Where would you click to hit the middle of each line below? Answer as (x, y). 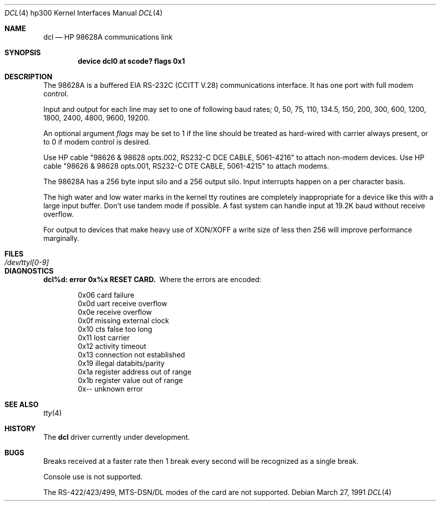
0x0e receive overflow (115, 312)
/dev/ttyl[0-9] (27, 262)
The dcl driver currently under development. (117, 437)
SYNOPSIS (23, 52)
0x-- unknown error (110, 389)
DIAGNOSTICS (29, 271)
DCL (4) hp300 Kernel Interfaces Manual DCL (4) (84, 13)
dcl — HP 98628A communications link (108, 37)
